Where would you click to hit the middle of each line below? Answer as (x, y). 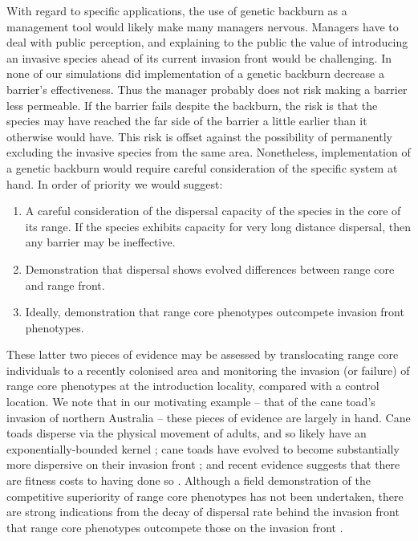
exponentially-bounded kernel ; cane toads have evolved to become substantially (203, 448)
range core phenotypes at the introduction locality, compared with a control (193, 386)
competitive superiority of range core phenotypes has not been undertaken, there (205, 496)
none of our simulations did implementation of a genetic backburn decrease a (195, 73)
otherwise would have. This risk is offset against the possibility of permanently (199, 136)
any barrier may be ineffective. (100, 242)
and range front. (65, 285)
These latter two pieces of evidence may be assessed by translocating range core (203, 354)
